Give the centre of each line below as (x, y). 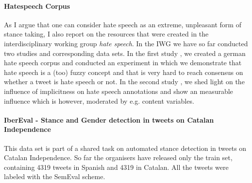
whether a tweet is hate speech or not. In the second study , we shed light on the (124, 82)
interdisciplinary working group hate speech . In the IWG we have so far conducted (126, 43)
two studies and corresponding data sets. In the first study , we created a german (125, 53)
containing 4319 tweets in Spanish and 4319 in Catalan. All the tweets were (116, 167)
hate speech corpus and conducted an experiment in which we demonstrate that (123, 63)
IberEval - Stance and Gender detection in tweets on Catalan (109, 119)
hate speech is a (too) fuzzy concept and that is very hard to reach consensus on (124, 72)
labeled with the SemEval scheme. (55, 176)
